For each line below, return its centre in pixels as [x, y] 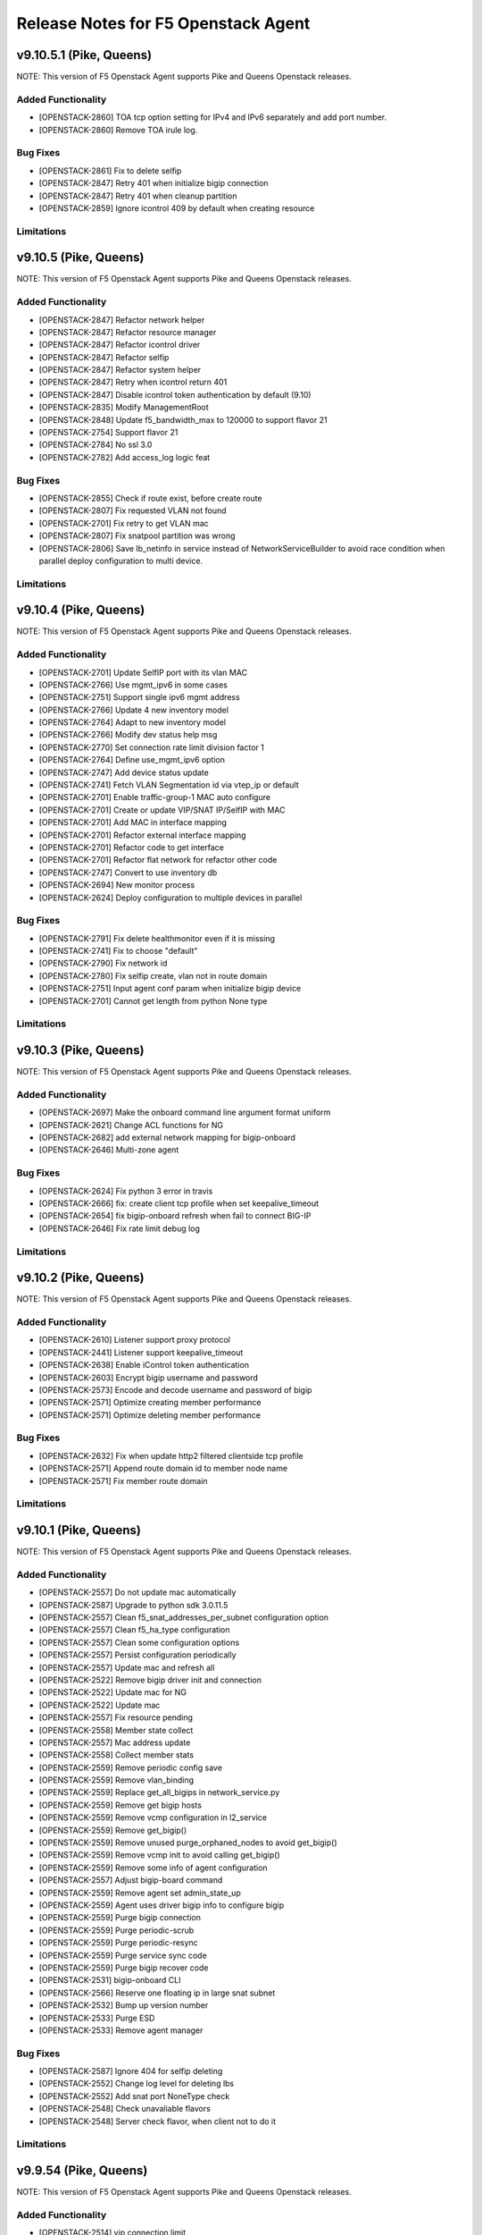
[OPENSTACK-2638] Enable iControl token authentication [144, 1365]
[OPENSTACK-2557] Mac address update [115, 1742]
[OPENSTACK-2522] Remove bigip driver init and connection [150, 1680]
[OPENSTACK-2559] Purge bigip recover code [124, 1968]
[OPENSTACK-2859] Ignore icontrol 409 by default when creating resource [177, 208]
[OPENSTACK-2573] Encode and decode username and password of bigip [175, 1389]
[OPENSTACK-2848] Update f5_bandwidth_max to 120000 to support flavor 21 [183, 419]
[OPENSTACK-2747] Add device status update [124, 772]
